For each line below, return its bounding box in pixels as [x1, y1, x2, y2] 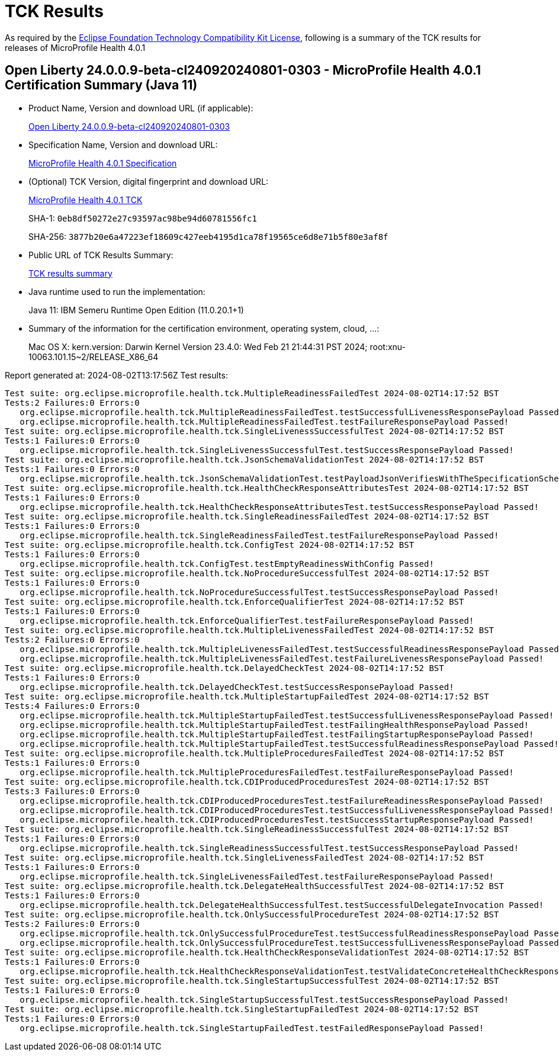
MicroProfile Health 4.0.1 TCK [28, 194, 143, 205]
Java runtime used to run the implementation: [28, 286, 205, 297]
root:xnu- [370, 341, 406, 352]
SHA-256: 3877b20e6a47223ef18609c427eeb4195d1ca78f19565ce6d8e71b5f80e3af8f [28, 231, 388, 242]
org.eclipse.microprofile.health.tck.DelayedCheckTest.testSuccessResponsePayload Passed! [20, 682, 454, 692]
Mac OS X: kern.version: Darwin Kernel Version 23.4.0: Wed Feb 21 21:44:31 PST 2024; [28, 341, 368, 352]
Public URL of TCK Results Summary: [28, 249, 174, 260]
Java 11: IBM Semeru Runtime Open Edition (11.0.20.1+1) [28, 304, 244, 315]
